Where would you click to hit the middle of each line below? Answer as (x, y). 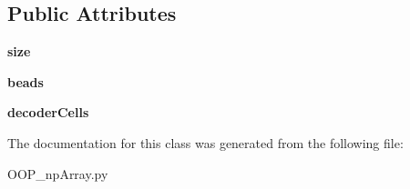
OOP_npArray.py (58, 173)
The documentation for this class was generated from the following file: (205, 142)
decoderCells (48, 112)
